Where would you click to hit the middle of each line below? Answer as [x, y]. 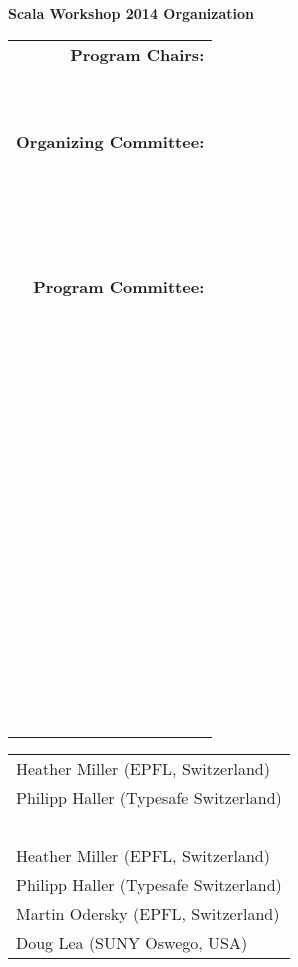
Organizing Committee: [110, 141]
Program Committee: [119, 286]
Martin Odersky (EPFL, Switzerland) [148, 913]
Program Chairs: [137, 54]
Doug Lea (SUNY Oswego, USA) [132, 942]
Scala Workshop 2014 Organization [131, 13]
